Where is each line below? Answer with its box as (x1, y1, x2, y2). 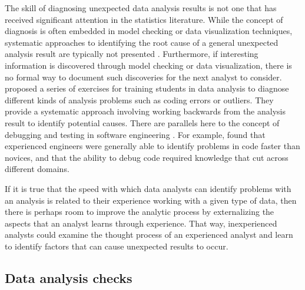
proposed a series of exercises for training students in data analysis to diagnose (5, 82, 289, 95)
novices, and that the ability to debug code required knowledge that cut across (5, 151, 289, 163)
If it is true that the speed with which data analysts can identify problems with (5, 182, 291, 194)
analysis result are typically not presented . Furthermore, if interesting (5, 48, 258, 60)
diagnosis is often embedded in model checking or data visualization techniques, (5, 25, 293, 37)
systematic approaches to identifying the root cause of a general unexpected (5, 36, 279, 48)
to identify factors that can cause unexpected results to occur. (5, 240, 228, 252)
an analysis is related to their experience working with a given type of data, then (5, 194, 297, 206)
